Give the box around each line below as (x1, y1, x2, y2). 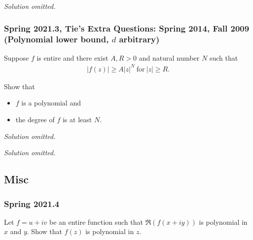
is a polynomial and (21, 98, 81, 108)
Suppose (4, 52, 29, 63)
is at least (62, 114, 92, 125)
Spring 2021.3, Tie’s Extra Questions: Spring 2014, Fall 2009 (4, 22, 250, 34)
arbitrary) (119, 33, 160, 45)
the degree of (15, 114, 55, 125)
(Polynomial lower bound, (4, 33, 109, 45)
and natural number (139, 52, 200, 63)
